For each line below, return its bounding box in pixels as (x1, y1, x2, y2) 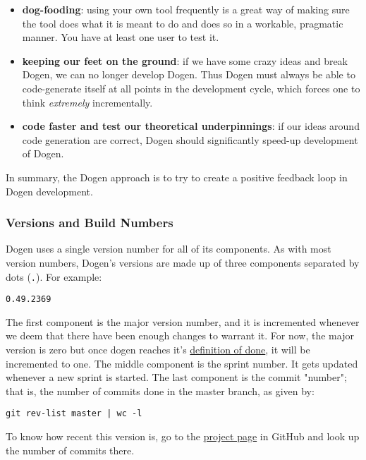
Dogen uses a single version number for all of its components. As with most (6, 241, 331, 256)
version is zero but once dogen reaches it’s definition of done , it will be (6, 342, 310, 357)
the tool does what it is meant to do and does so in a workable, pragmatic (22, 16, 343, 30)
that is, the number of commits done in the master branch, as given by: (6, 383, 315, 398)
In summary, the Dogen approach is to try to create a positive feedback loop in (6, 169, 348, 184)
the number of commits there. (6, 442, 135, 457)
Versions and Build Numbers (6, 214, 173, 231)
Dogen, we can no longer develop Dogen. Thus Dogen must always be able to (22, 67, 355, 82)
